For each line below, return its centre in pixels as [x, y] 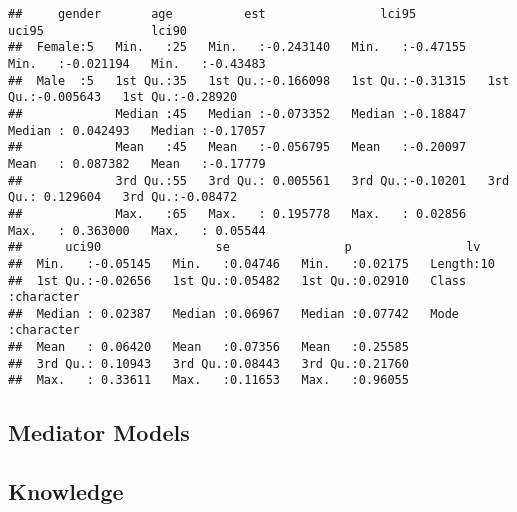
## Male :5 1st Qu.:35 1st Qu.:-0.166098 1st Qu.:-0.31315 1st [259, 80]
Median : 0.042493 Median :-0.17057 [137, 130]
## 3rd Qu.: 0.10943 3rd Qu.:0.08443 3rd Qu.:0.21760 [208, 363]
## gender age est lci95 [212, 14]
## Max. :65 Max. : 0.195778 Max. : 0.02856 [237, 213]
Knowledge [66, 491]
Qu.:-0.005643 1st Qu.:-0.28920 [123, 97]
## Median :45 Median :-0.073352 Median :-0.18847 [237, 113]
